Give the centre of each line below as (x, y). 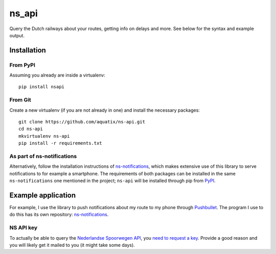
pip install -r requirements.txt (60, 143)
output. (17, 35)
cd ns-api (31, 129)
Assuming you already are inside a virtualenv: (57, 75)
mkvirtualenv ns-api (44, 136)
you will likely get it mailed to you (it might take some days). (72, 245)
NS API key (24, 228)
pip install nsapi (42, 87)
